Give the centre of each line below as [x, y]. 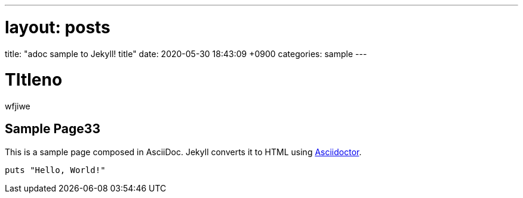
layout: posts [58, 27]
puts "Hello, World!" [55, 170]
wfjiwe [18, 106]
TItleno [34, 80]
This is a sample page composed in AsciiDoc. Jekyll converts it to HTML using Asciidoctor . [183, 152]
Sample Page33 [53, 129]
